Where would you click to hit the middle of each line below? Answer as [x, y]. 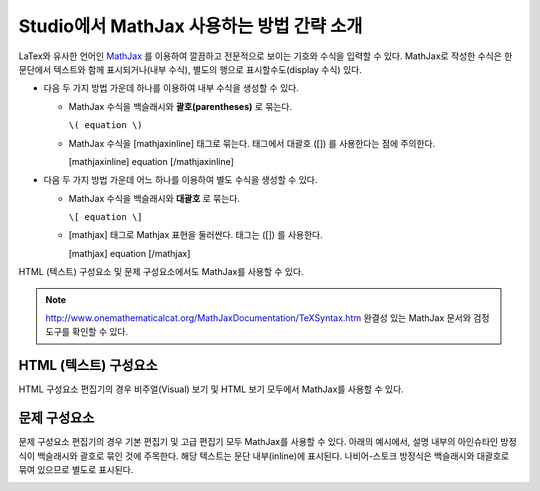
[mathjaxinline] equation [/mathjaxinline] [151, 161]
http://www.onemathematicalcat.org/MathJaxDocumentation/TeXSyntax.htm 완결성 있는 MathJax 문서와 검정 [267, 318]
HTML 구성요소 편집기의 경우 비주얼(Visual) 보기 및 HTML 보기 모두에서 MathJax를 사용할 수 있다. [211, 389]
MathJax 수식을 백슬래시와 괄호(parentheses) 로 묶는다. [180, 106]
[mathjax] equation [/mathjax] [129, 253]
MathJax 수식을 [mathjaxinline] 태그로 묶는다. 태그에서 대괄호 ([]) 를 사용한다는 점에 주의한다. [252, 143]
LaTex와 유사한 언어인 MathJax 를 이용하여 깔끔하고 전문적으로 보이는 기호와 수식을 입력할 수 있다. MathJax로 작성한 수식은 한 [265, 56]
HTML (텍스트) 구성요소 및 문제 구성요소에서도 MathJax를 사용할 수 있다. [161, 272]
